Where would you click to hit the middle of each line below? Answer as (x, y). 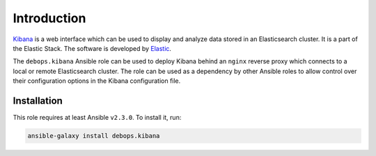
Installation (38, 101)
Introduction (49, 18)
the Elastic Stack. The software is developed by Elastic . (92, 48)
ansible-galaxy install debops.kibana (94, 136)
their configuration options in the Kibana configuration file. (97, 81)
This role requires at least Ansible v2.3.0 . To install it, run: (97, 118)
